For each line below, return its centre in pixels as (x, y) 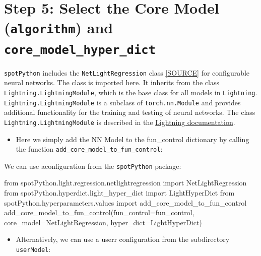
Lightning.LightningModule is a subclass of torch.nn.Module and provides (122, 102)
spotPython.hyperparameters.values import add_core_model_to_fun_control (125, 202)
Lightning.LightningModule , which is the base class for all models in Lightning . (131, 92)
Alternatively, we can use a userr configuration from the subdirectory (123, 239)
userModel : (33, 249)
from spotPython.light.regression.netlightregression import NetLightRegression (125, 183)
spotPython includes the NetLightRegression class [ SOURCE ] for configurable (127, 72)
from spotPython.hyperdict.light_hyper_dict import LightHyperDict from (119, 193)
